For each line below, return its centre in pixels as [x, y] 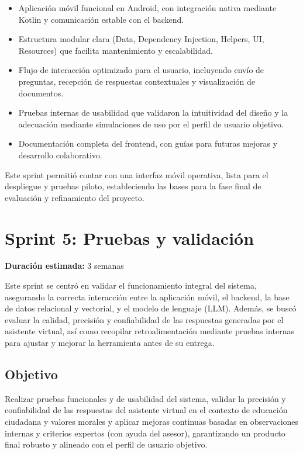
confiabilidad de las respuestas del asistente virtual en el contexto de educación [146, 410]
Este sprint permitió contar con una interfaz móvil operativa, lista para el [137, 174]
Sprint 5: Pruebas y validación [130, 238]
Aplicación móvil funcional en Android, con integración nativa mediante [147, 8]
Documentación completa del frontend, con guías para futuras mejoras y [148, 143]
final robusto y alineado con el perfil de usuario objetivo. [106, 444]
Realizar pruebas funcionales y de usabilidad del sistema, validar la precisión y [145, 398]
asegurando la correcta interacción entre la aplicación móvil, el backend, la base [147, 297]
